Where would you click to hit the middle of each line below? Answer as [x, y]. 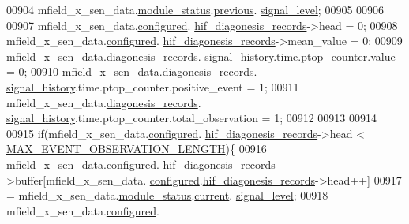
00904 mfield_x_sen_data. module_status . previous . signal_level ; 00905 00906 [195, 9]
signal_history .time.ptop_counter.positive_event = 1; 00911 [153, 86]
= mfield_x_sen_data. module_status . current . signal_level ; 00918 [167, 195]
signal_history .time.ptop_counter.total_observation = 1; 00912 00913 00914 [192, 118]
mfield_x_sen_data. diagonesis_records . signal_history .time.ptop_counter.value [201, 56]
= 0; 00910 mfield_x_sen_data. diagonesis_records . [132, 71]
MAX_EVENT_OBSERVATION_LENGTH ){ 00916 [137, 149]
